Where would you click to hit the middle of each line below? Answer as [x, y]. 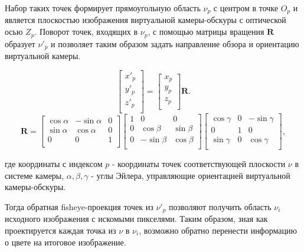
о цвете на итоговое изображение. [66, 242]
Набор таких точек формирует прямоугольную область [103, 8]
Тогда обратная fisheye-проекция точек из [79, 206]
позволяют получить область [220, 206]
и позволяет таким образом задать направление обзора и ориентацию [175, 43]
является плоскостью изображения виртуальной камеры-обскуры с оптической [146, 20]
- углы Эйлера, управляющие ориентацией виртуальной [191, 175]
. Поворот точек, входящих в [86, 32]
